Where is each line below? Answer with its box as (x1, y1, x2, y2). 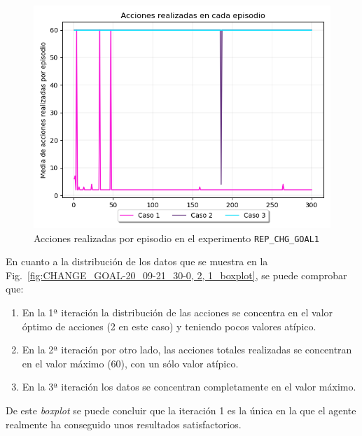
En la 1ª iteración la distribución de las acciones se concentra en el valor (22, 305, 333, 320)
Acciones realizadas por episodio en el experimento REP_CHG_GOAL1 (34, 230, 320, 245)
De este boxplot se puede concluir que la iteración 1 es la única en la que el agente (6, 403, 356, 417)
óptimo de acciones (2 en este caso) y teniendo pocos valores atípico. (22, 318, 316, 333)
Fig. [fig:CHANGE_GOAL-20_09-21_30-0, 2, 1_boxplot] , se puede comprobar (6, 267, 347, 282)
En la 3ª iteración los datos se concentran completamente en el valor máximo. (22, 379, 356, 394)
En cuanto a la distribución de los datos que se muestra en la (6, 254, 268, 269)
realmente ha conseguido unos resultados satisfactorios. (6, 416, 242, 431)
